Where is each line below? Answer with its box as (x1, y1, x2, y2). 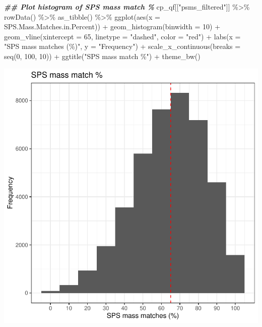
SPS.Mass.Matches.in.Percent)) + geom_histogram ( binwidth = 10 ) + (4, 21, 221, 32)
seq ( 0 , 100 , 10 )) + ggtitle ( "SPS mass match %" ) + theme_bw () (4, 50, 201, 61)
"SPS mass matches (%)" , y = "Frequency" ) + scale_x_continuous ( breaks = (4, 41, 241, 51)
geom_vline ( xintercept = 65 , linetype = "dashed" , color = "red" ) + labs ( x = (4, 31, 241, 41)
